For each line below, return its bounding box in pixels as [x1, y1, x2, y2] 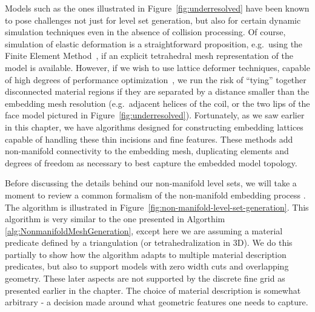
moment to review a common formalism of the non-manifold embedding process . [5, 188, 306, 201]
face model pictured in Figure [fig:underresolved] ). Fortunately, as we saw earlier [5, 109, 305, 121]
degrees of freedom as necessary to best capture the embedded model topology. [5, 156, 297, 169]
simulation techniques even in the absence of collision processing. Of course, [5, 25, 286, 38]
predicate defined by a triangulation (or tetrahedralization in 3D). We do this [5, 236, 293, 249]
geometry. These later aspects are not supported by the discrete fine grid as [5, 272, 285, 285]
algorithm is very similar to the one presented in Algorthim [5, 212, 225, 225]
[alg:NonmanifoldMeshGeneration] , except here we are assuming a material [5, 224, 283, 237]
